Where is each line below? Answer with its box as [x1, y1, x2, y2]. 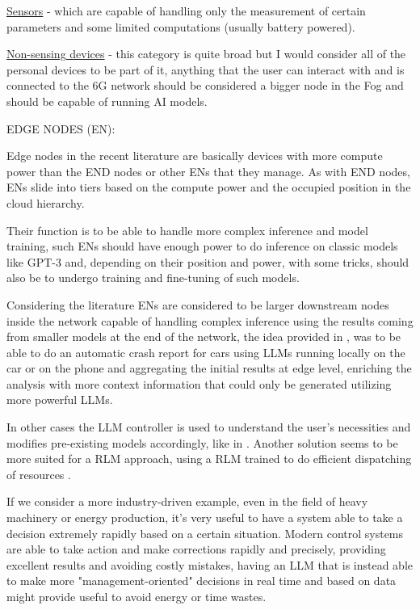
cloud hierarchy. [6, 194, 85, 211]
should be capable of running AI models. [6, 92, 208, 109]
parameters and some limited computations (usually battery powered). [6, 18, 355, 35]
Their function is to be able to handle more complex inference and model [6, 221, 368, 238]
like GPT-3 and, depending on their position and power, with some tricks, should [6, 253, 409, 270]
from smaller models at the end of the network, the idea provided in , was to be [6, 328, 401, 345]
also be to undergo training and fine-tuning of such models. [6, 269, 300, 286]
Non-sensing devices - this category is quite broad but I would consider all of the [6, 45, 406, 62]
